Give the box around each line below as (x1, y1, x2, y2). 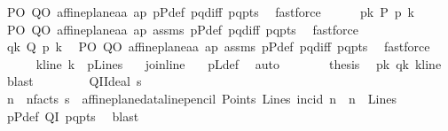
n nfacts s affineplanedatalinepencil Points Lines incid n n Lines (6, 89, 397, 107)
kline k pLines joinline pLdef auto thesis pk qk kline (35, 54, 442, 73)
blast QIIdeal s (6, 72, 142, 90)
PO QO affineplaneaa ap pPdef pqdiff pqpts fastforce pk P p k (6, 3, 414, 20)
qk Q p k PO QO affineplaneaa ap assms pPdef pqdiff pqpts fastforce (6, 37, 430, 56)
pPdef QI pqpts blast (6, 106, 139, 125)
